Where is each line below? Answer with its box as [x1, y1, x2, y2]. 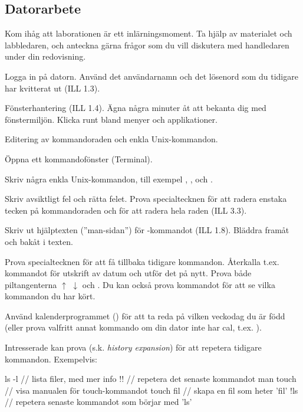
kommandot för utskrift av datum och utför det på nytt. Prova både [5, 267, 252, 279]
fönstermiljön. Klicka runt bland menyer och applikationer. [5, 113, 218, 125]
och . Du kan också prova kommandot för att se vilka [82, 278, 275, 290]
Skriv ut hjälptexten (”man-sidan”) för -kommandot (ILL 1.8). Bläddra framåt [5, 224, 289, 236]
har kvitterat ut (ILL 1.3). [5, 81, 100, 94]
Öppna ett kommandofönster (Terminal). [5, 152, 153, 165]
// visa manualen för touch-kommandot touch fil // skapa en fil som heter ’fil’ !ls [5, 384, 298, 396]
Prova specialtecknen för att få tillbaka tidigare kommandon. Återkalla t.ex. [5, 255, 279, 267]
